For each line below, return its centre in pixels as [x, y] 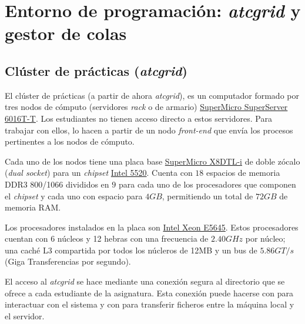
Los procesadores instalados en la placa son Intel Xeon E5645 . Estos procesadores [152, 227]
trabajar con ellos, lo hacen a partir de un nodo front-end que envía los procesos [149, 130]
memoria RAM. [33, 207]
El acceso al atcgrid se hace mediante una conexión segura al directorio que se [145, 281]
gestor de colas [66, 33]
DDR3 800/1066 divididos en [57, 184]
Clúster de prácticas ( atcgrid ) [96, 70]
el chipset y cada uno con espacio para [74, 196]
